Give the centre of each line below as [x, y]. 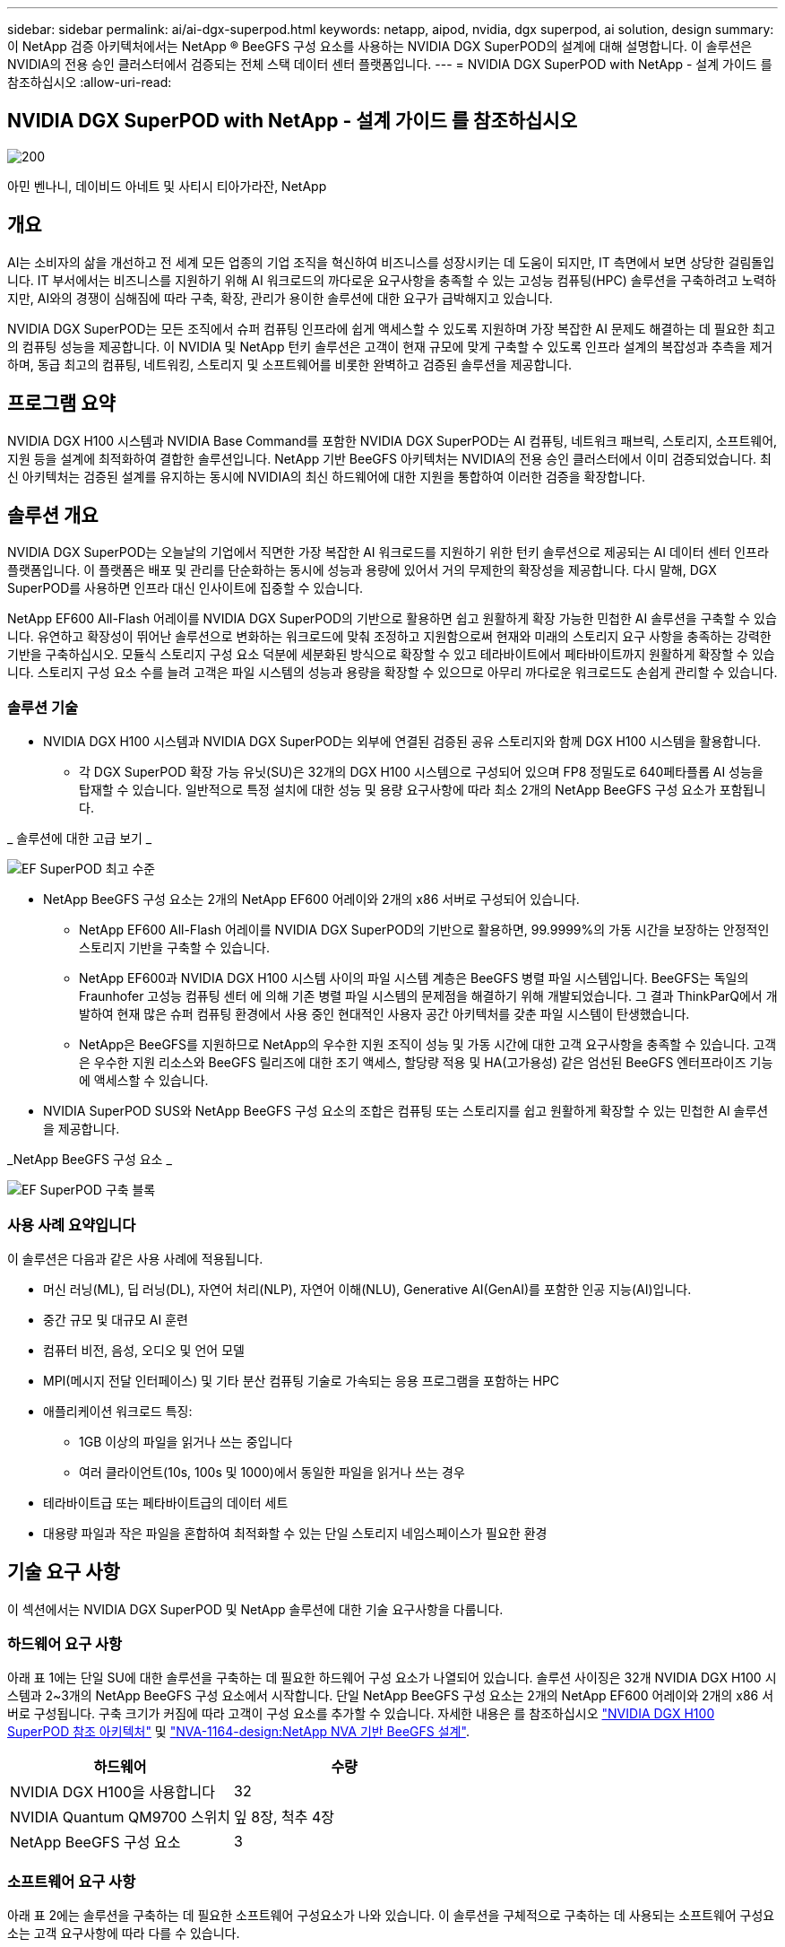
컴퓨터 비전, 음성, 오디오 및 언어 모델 [144, 1350]
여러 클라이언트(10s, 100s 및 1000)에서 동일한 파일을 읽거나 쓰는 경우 [272, 1472]
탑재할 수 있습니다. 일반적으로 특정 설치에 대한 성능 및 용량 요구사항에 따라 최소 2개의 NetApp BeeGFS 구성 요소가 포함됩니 [423, 790]
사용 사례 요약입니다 [72, 1225]
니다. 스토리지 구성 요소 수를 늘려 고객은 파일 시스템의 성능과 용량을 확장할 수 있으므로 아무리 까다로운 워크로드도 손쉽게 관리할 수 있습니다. [392, 673]
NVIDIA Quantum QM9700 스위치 [121, 1817]
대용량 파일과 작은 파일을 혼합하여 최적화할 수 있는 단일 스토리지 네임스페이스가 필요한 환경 [295, 1533]
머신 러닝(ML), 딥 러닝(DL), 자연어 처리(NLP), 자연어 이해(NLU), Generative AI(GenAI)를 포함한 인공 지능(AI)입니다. [367, 1289]
